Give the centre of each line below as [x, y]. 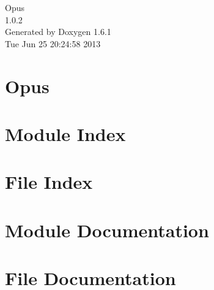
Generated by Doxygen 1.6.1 [58, 32]
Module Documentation [107, 230]
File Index [49, 182]
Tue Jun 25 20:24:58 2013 [53, 43]
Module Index [65, 133]
